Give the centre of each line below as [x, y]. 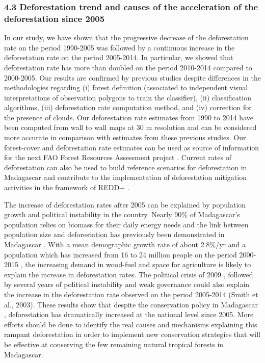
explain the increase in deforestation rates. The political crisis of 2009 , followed [129, 274]
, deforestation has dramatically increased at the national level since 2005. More [129, 314]
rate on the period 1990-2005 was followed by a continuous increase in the [120, 47]
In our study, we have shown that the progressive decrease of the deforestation [126, 37]
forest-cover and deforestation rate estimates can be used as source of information [132, 147]
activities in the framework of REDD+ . [67, 187]
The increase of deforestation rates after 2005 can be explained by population [125, 204]
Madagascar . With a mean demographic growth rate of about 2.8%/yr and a [125, 244]
